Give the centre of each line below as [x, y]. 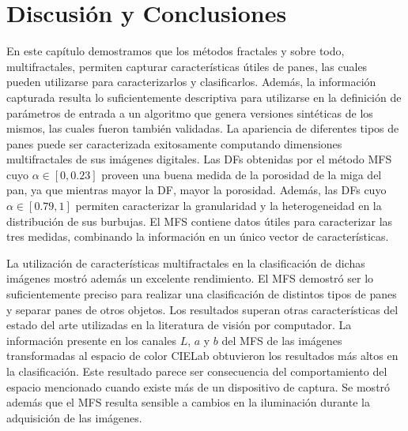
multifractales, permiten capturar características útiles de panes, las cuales [187, 66]
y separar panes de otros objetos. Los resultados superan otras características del [202, 309]
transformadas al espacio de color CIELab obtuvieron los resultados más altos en [202, 356]
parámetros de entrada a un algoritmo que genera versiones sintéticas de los [190, 112]
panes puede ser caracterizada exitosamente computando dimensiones [174, 143]
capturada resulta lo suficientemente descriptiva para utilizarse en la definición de [204, 97]
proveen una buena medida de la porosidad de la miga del [242, 174]
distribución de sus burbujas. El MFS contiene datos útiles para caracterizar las [200, 221]
